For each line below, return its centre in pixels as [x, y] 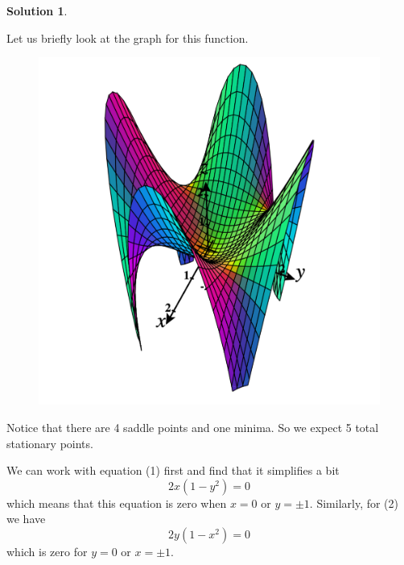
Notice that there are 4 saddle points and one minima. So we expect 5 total [193, 427]
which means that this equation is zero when [117, 503]
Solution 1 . [37, 10]
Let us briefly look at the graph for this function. [128, 37]
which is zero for [47, 551]
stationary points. [50, 443]
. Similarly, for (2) [354, 503]
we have [26, 519]
